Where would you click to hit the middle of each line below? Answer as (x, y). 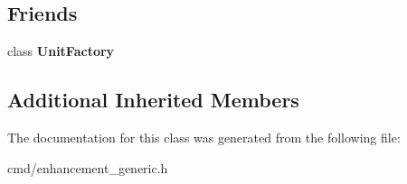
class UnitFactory (61, 51)
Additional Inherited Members (153, 100)
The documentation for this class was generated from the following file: (204, 137)
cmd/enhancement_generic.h (88, 167)
